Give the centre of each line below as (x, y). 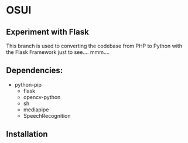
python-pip (28, 84)
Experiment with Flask (47, 32)
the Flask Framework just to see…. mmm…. (58, 52)
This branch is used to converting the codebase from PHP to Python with (94, 46)
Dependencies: (35, 71)
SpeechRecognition (47, 115)
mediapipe (36, 110)
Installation (27, 135)
